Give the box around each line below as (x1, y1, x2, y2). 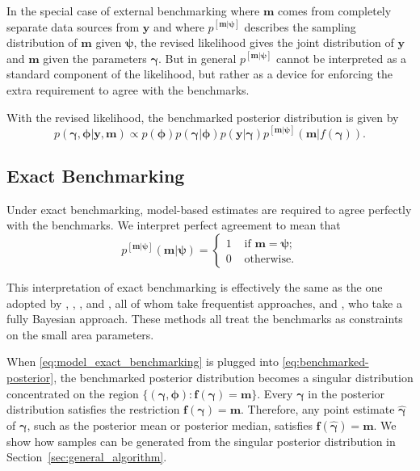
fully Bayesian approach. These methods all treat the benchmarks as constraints (6, 310, 403, 327)
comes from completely (278, 2, 392, 19)
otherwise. (244, 254, 295, 266)
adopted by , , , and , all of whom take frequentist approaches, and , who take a (6, 294, 402, 311)
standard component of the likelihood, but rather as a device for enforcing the (6, 65, 393, 82)
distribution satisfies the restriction (6, 401, 180, 418)
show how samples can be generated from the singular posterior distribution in (6, 432, 396, 449)
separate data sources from (6, 18, 140, 35)
